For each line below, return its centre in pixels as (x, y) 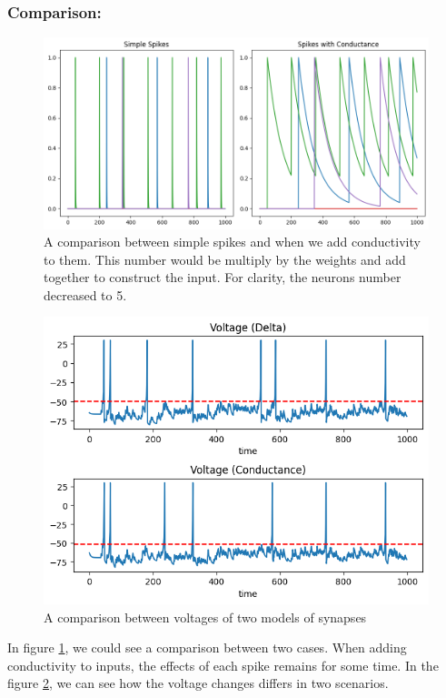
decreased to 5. (85, 294)
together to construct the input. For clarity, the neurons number (223, 277)
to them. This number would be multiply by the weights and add (225, 259)
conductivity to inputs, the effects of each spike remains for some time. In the (223, 665)
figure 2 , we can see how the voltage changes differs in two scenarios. (198, 683)
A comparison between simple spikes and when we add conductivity (232, 242)
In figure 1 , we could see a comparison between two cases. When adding (207, 647)
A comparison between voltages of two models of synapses (205, 617)
